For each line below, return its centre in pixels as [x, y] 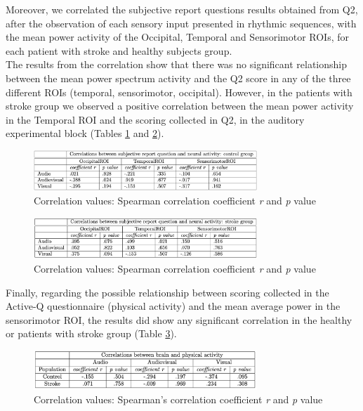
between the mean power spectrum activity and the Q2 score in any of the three [178, 78]
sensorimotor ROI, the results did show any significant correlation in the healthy [179, 319]
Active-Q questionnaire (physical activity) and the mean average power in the [173, 306]
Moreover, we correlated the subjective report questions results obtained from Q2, [182, 9]
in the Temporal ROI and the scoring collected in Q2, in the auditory [155, 119]
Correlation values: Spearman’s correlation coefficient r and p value [178, 399]
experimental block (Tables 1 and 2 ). [85, 133]
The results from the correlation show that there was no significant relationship [177, 64]
